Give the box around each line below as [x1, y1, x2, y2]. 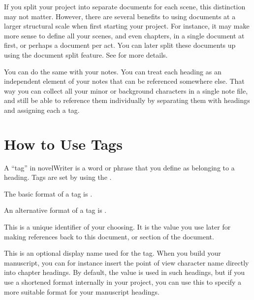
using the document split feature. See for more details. [4, 49, 168, 60]
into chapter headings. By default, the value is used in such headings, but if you [4, 267, 245, 277]
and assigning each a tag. [4, 104, 80, 115]
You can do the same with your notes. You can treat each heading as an [4, 66, 222, 76]
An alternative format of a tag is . [4, 205, 107, 215]
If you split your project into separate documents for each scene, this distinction [4, 1, 246, 11]
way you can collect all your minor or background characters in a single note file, [4, 85, 248, 96]
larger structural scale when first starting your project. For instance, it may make [4, 21, 250, 31]
